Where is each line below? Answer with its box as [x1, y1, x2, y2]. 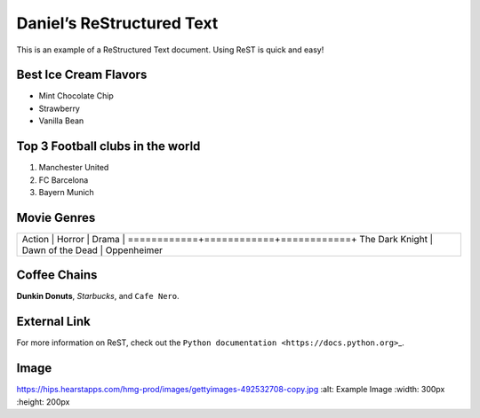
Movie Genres [16, 209, 96, 225]
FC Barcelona [38, 174, 89, 185]
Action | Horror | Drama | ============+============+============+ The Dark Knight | [21, 233, 434, 245]
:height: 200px [16, 396, 70, 407]
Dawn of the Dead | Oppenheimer [21, 244, 164, 256]
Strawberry [38, 103, 80, 114]
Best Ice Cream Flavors [16, 67, 148, 83]
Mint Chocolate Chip [38, 91, 115, 101]
